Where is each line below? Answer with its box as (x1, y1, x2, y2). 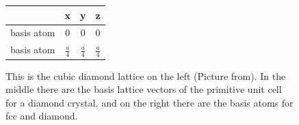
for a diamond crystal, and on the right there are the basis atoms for (5, 95, 294, 109)
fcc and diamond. (5, 109, 78, 123)
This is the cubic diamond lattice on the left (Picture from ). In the (5, 68, 286, 83)
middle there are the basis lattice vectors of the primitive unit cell (5, 82, 282, 96)
